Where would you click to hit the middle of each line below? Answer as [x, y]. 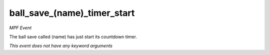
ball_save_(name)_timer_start [72, 13]
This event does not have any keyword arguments [61, 46]
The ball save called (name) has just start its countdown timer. [73, 37]
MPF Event [20, 28]
